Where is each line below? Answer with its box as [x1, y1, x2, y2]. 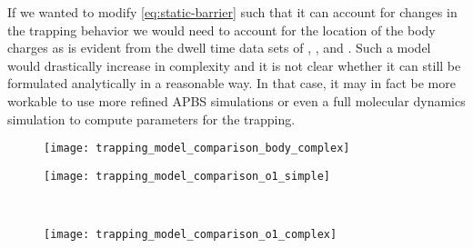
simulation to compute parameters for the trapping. [7, 109, 296, 128]
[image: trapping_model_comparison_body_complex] [44, 142, 350, 155]
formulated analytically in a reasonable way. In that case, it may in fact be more [7, 74, 456, 93]
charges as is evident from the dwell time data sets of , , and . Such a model [7, 38, 431, 57]
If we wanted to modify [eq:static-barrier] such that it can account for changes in [7, 3, 458, 21]
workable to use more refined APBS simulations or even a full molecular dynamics [7, 91, 466, 110]
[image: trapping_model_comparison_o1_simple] [44, 169, 330, 183]
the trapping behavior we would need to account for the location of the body [7, 20, 436, 39]
